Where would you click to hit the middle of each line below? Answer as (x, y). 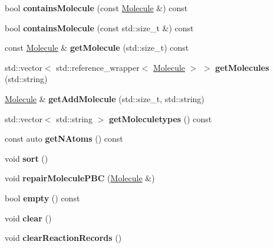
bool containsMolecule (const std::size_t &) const (99, 27)
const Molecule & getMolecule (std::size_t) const (97, 48)
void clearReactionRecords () (63, 238)
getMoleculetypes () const (160, 118)
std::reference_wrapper (98, 67)
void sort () (27, 158)
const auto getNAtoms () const (64, 138)
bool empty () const (42, 198)
